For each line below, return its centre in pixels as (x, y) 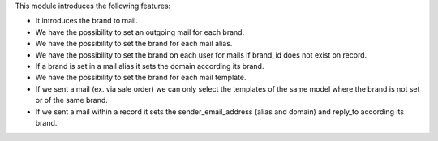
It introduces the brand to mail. (86, 21)
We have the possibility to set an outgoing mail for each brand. (140, 32)
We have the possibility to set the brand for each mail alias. (134, 44)
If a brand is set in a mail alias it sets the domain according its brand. (150, 66)
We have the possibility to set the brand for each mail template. (141, 78)
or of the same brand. (72, 100)
